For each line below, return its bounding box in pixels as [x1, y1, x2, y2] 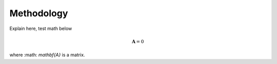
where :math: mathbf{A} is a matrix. [9, 52, 85, 58]
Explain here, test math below [9, 25, 72, 31]
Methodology [9, 8, 68, 19]
